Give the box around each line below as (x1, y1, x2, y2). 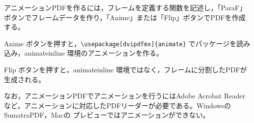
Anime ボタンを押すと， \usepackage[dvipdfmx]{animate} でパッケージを (4, 38, 237, 48)
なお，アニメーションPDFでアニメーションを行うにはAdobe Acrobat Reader (4, 91, 245, 101)
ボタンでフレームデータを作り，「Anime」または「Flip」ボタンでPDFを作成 (4, 12, 246, 22)
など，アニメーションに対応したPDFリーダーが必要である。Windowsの (4, 100, 231, 110)
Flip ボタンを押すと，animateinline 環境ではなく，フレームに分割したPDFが (4, 64, 247, 75)
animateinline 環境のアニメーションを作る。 (24, 48, 164, 58)
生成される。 (4, 74, 45, 84)
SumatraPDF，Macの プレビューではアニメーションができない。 (4, 110, 210, 120)
